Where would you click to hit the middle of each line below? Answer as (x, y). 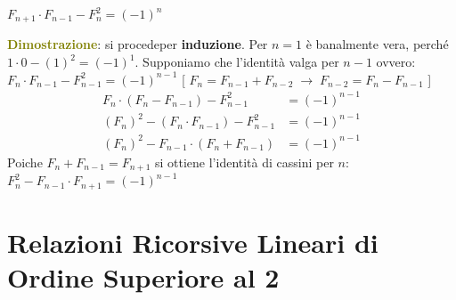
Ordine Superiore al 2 (143, 277)
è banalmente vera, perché (377, 44)
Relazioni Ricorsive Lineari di (193, 242)
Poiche (25, 162)
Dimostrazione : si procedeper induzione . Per (138, 44)
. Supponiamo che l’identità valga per (237, 62)
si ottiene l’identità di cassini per (244, 162)
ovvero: (396, 62)
